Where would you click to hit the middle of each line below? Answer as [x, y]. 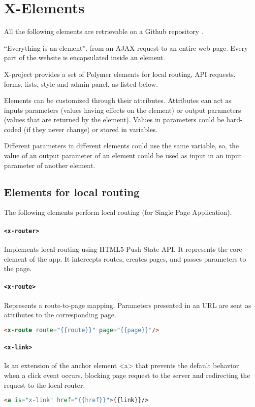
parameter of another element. [50, 165]
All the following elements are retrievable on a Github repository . [104, 31]
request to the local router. [45, 385]
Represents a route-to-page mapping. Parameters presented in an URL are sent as [127, 305]
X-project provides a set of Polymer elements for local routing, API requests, [120, 74]
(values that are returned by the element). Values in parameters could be [114, 119]
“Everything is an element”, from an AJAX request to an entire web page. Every [126, 48]
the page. [18, 268]
